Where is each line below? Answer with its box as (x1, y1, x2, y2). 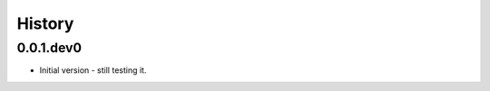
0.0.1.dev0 (16, 40, 82, 56)
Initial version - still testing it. (39, 65, 147, 76)
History (16, 14, 74, 33)
